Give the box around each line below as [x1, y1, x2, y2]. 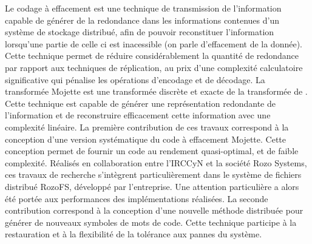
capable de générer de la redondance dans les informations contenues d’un [5, 13, 279, 26]
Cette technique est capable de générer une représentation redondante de [5, 97, 276, 109]
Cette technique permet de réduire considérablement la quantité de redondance [5, 49, 299, 62]
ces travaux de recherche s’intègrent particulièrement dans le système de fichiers [5, 168, 302, 181]
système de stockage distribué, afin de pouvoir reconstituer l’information [5, 25, 274, 38]
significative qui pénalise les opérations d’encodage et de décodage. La [5, 73, 265, 86]
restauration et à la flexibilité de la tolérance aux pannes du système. [5, 228, 262, 240]
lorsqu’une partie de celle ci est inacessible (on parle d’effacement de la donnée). [5, 37, 302, 50]
